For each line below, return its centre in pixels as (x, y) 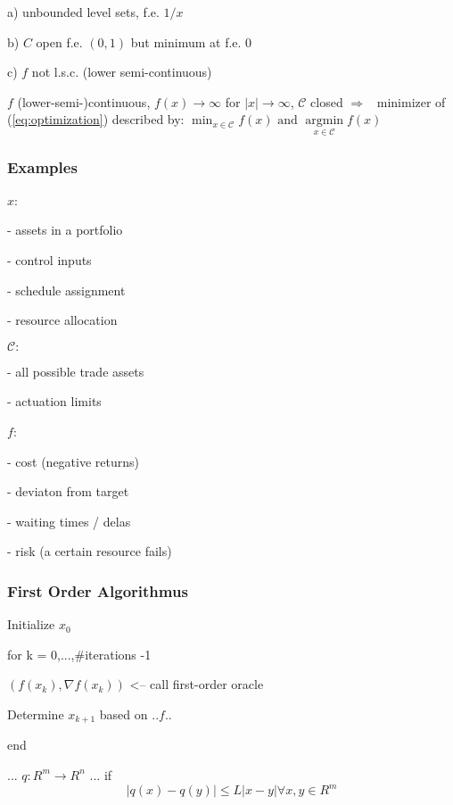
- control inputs (49, 260)
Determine (36, 714)
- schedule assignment (66, 290)
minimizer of (411, 101)
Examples (42, 166)
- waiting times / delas (69, 521)
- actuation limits (54, 401)
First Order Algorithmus (98, 590)
